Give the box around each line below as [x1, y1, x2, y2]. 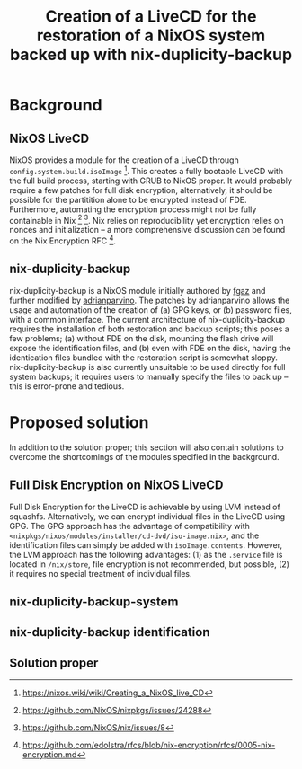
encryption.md [22, 749, 77, 760]
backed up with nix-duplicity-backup [9, 45, 293, 65]
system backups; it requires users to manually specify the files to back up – [9, 371, 289, 382]
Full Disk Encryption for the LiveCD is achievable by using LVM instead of [9, 501, 280, 512]
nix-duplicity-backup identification [9, 624, 210, 640]
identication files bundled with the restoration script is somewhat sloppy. [9, 352, 279, 363]
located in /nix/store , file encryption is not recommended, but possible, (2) [9, 559, 290, 570]
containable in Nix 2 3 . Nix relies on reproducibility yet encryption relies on [9, 213, 284, 225]
